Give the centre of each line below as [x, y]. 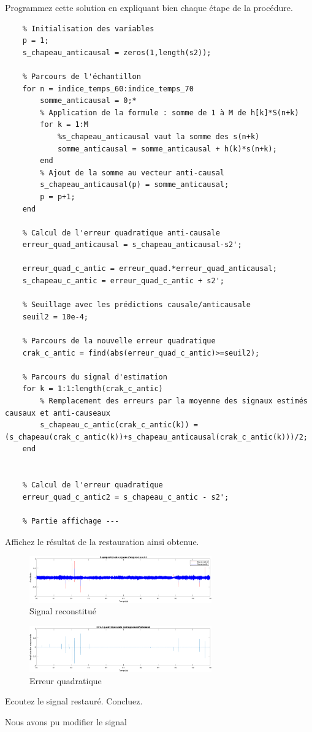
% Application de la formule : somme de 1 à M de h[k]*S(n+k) [169, 112]
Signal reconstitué [63, 611]
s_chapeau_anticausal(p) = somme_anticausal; [135, 185]
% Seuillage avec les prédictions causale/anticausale [136, 305]
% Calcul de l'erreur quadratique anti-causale [121, 233]
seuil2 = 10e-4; [55, 317]
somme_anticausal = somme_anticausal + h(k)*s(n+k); [167, 149]
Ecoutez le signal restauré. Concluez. [74, 701]
